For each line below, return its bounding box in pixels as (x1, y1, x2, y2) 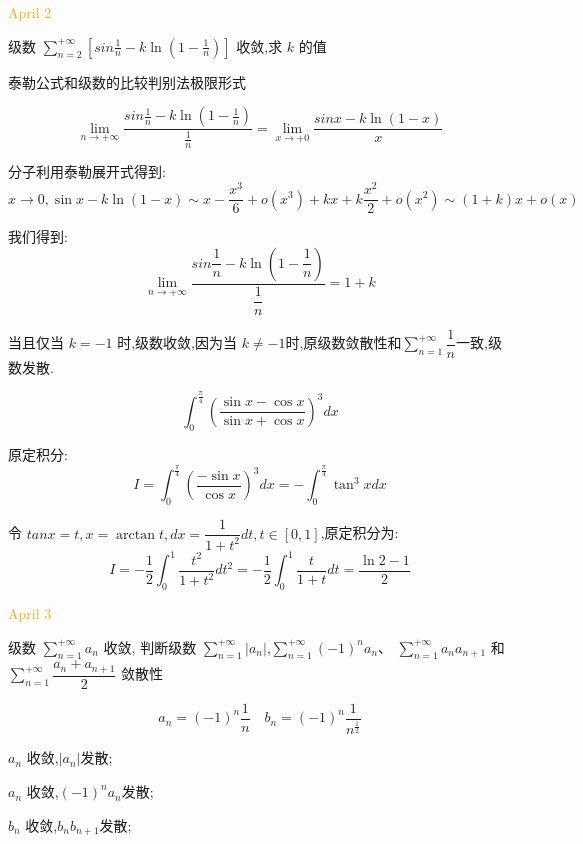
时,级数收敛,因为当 (117, 332, 237, 353)
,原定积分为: (320, 522, 399, 543)
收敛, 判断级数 (103, 636, 197, 657)
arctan (116, 527, 155, 542)
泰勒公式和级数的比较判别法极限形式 (8, 71, 246, 92)
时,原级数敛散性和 (285, 332, 402, 353)
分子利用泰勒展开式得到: (8, 161, 166, 182)
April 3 (8, 602, 52, 623)
